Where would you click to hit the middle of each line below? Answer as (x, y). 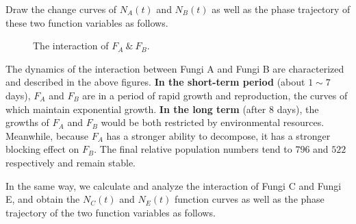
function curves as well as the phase (249, 199)
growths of (27, 122)
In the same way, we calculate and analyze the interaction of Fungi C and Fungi (174, 185)
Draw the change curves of (61, 9)
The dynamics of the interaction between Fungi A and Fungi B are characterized (175, 68)
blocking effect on (42, 149)
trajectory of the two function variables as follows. (111, 212)
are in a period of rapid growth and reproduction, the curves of (215, 95)
